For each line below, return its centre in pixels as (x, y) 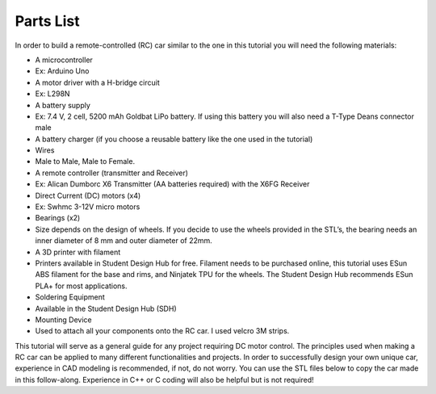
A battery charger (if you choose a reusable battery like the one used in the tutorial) (174, 139)
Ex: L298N (52, 94)
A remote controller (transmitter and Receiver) (112, 173)
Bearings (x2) (58, 218)
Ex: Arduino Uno (62, 71)
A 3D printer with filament (78, 252)
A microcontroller (64, 60)
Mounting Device (63, 320)
